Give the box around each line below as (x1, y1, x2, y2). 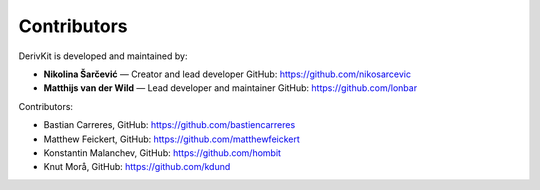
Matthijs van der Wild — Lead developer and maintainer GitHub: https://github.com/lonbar (43, 82, 418, 94)
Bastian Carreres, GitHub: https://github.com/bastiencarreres (43, 119, 296, 131)
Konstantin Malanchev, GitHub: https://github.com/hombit (43, 146, 282, 159)
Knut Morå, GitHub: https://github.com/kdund (43, 161, 231, 173)
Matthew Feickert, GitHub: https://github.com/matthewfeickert (43, 133, 300, 145)
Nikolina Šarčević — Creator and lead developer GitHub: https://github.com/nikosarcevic (43, 68, 412, 80)
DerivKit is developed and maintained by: (18, 50, 188, 62)
